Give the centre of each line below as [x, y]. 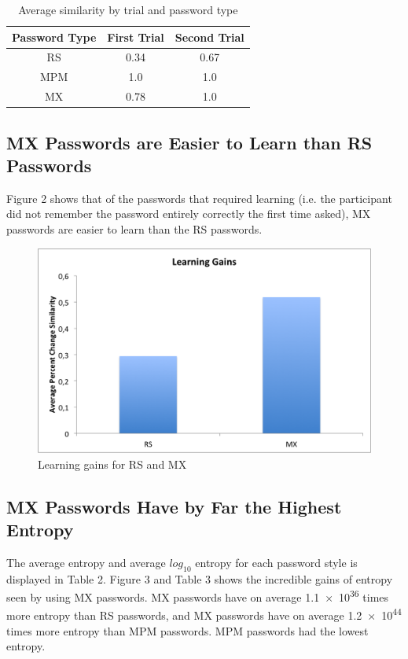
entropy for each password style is [276, 562]
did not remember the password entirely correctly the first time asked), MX [189, 214]
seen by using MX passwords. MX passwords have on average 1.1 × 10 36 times [198, 596]
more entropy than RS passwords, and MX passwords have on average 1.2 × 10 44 [204, 614]
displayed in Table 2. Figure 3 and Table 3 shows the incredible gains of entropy [200, 578]
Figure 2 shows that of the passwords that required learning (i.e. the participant [199, 198]
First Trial [136, 37]
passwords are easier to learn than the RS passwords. [134, 229]
